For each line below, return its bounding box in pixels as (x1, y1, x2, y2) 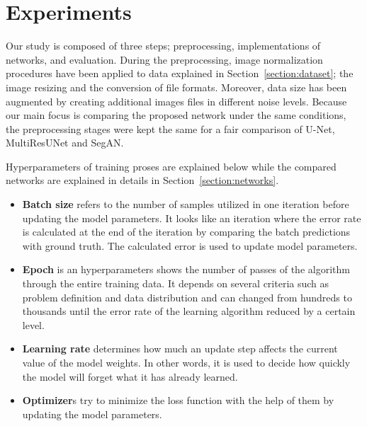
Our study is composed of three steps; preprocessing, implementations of (6, 38, 321, 53)
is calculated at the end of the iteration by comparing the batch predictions (22, 224, 351, 239)
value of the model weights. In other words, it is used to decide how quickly (22, 355, 351, 369)
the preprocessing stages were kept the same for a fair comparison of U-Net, (6, 121, 335, 136)
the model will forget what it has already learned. (22, 369, 238, 384)
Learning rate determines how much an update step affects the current (22, 341, 338, 356)
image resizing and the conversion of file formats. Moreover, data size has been (6, 79, 347, 94)
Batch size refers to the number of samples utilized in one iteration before (22, 197, 349, 212)
